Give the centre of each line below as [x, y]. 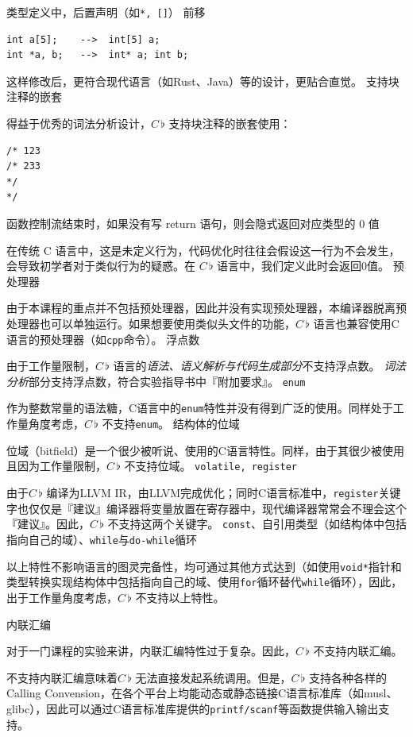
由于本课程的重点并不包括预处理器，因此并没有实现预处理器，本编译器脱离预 [206, 308]
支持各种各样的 [347, 677]
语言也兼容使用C [356, 323]
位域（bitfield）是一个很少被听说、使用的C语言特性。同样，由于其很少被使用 [205, 450]
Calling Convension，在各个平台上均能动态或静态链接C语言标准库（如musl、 [202, 693]
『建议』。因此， [48, 524]
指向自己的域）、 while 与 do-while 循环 [102, 539]
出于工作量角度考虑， [62, 597]
